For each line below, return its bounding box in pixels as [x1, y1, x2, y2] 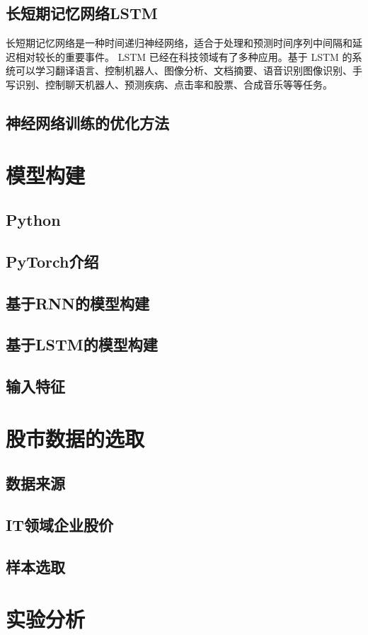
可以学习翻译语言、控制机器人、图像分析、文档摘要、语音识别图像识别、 [15, 63, 352, 78]
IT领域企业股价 [6, 514, 113, 536]
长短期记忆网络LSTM [6, 2, 158, 24]
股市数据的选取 [6, 423, 145, 452]
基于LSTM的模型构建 [6, 333, 158, 355]
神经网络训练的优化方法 [6, 111, 169, 133]
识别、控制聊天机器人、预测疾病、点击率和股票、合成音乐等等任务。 [15, 76, 333, 91]
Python [6, 209, 61, 231]
